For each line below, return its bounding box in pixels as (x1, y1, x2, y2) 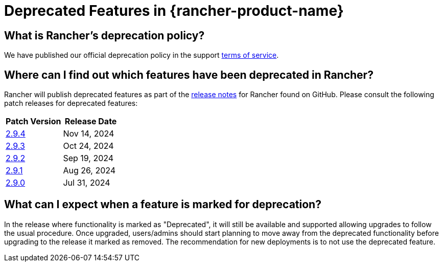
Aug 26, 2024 (63, 165, 116, 176)
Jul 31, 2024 (63, 178, 110, 188)
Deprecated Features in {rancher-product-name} (4, 2, 344, 19)
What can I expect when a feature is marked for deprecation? (4, 198, 321, 211)
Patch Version (6, 116, 61, 127)
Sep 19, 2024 (63, 153, 114, 164)
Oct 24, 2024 (63, 141, 114, 151)
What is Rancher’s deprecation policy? (4, 29, 205, 42)
